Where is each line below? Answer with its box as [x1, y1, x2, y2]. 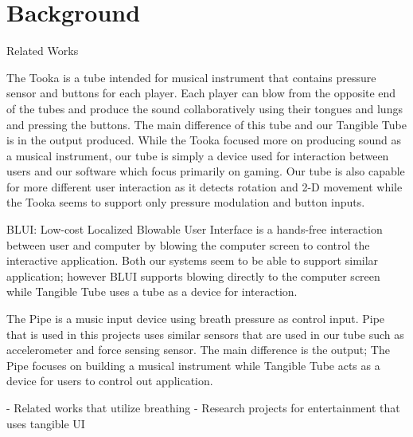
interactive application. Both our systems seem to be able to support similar [6, 252, 379, 269]
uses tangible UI [6, 415, 85, 431]
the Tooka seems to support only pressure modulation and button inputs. [6, 194, 365, 211]
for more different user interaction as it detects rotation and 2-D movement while [6, 178, 403, 195]
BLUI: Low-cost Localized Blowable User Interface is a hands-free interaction [6, 221, 383, 238]
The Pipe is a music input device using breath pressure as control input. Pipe [6, 310, 385, 327]
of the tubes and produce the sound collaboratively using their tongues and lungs [6, 100, 403, 116]
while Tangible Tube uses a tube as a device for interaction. [6, 283, 298, 300]
